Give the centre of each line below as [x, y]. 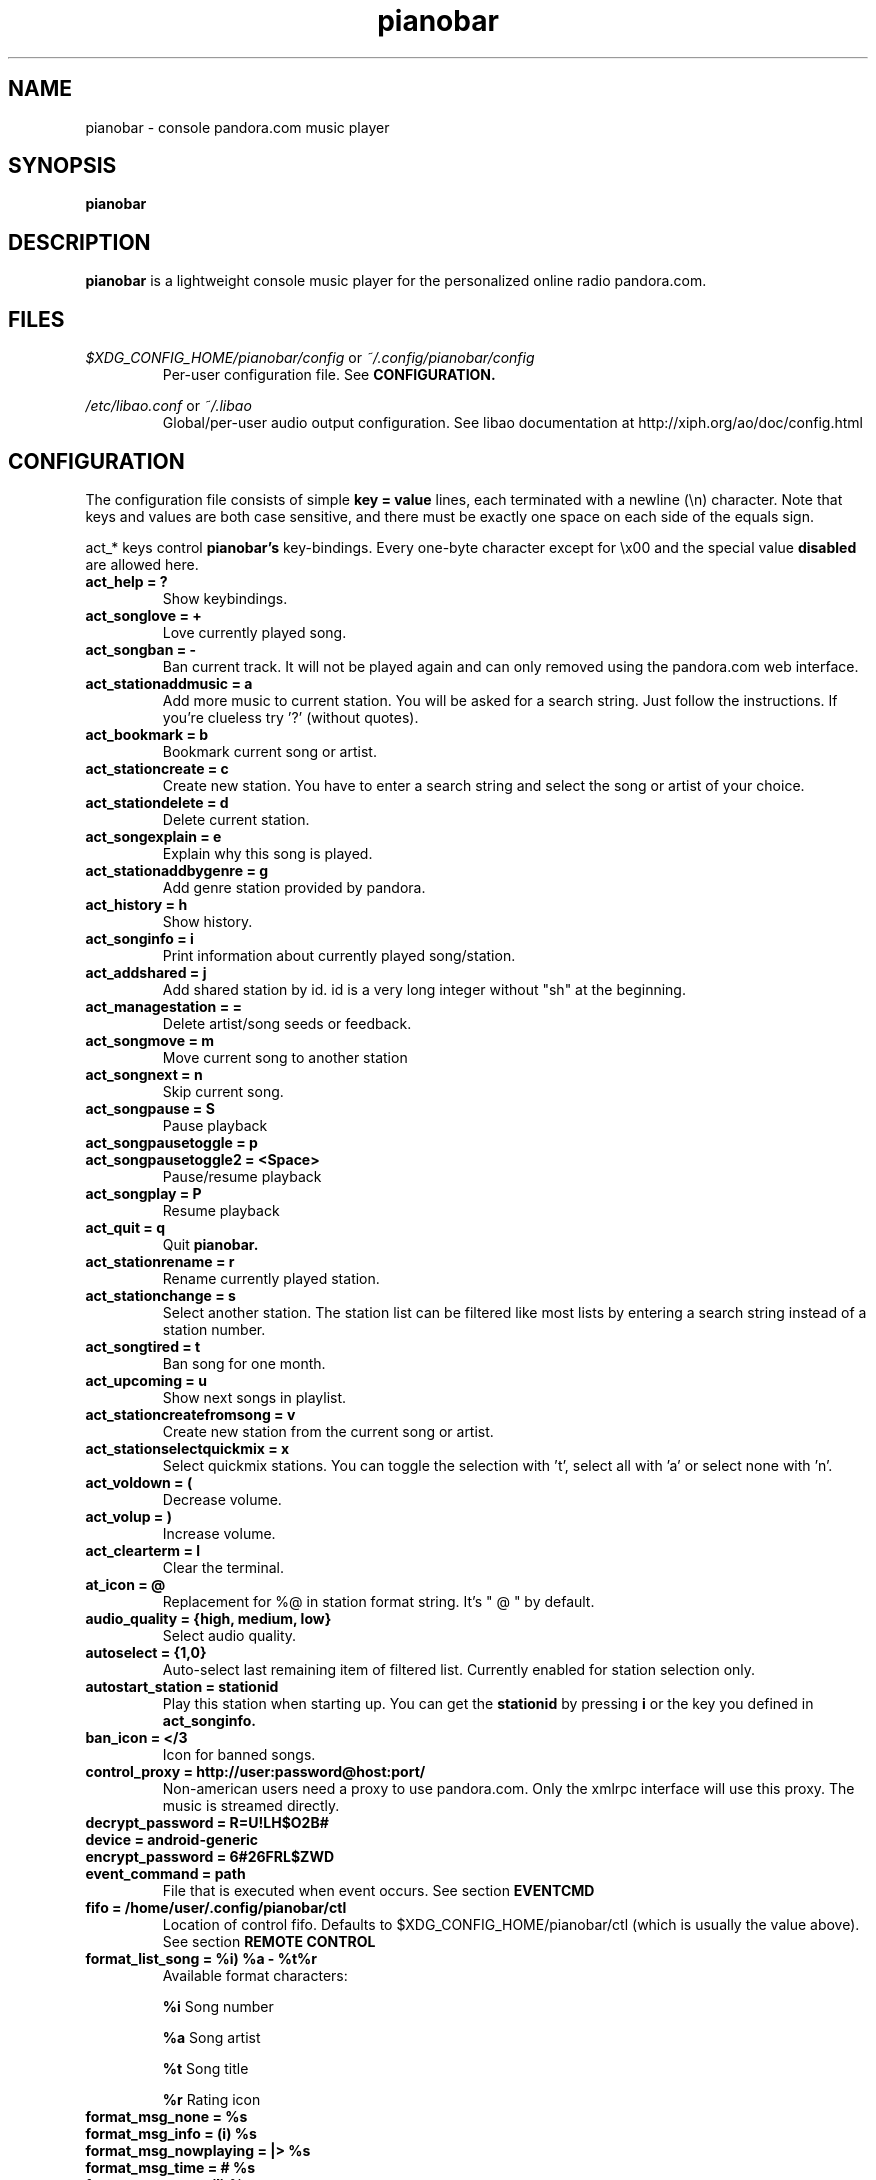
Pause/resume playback [242, 1176]
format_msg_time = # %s [170, 2167]
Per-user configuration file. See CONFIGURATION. [329, 375]
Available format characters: [255, 1975]
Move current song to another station [285, 1057]
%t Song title [205, 2068]
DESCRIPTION [79, 242]
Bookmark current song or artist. [269, 751]
